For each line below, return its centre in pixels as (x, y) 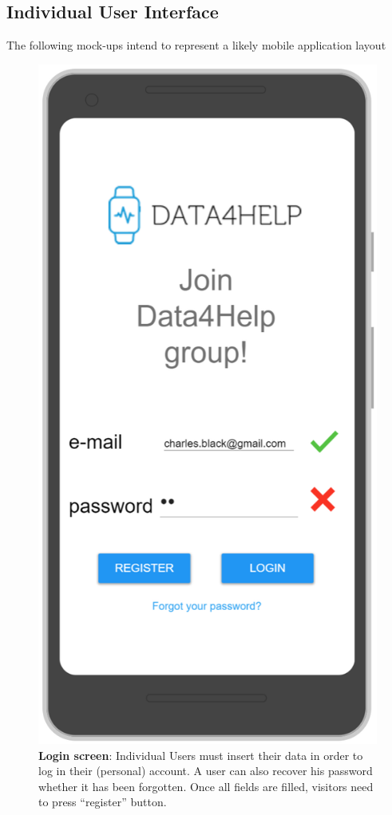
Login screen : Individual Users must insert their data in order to (201, 755)
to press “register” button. (103, 802)
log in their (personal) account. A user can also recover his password (206, 771)
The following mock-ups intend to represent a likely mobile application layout (196, 45)
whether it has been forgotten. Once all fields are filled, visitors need (206, 786)
